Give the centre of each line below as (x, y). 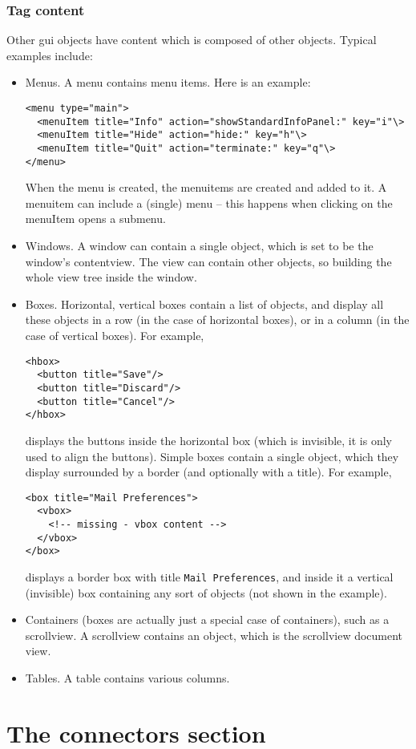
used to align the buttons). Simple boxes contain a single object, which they (212, 456)
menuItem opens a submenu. (95, 219)
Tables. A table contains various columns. (127, 678)
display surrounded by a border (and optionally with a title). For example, (208, 472)
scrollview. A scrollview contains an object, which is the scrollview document (214, 635)
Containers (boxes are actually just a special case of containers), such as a (207, 619)
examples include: (50, 55)
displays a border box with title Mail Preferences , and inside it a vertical (209, 576)
